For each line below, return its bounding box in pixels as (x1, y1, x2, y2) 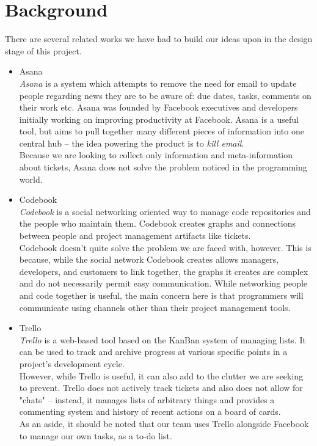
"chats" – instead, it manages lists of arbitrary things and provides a (19, 393, 275, 406)
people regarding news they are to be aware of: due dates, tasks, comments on (19, 89, 312, 101)
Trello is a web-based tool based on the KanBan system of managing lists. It (19, 333, 306, 346)
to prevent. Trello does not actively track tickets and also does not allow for (19, 381, 303, 394)
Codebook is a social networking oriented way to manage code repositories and (19, 205, 311, 218)
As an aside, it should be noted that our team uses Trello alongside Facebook (19, 417, 309, 430)
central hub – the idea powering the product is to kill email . (19, 136, 244, 149)
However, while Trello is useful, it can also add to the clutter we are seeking (19, 369, 304, 382)
